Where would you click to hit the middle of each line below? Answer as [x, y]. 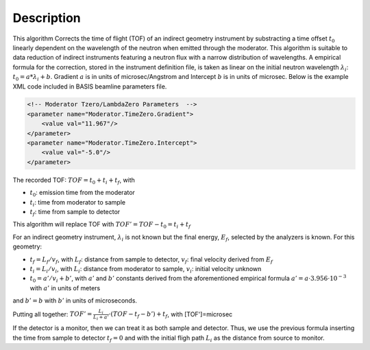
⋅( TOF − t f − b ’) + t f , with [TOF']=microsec [171, 315]
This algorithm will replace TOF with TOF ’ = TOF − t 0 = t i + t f [102, 225]
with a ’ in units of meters [65, 288]
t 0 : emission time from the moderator [82, 194]
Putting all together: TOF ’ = [52, 314]
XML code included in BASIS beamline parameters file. [90, 86]
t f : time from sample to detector [75, 212]
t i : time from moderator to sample [78, 203]
